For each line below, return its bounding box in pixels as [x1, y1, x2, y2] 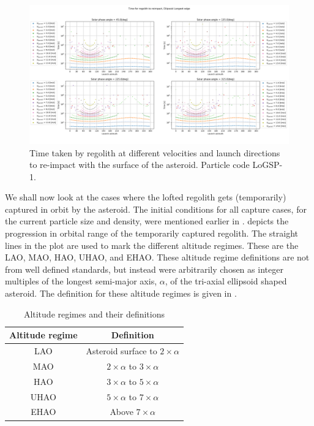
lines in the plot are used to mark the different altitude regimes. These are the [5, 238, 299, 251]
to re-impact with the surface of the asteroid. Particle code [29, 158, 250, 171]
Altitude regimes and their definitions [23, 307, 165, 320]
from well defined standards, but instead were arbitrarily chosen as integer [5, 262, 283, 275]
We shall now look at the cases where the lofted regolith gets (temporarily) [5, 191, 286, 203]
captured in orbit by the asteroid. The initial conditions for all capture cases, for [5, 202, 307, 215]
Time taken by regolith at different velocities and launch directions [29, 146, 280, 159]
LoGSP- [252, 158, 283, 171]
